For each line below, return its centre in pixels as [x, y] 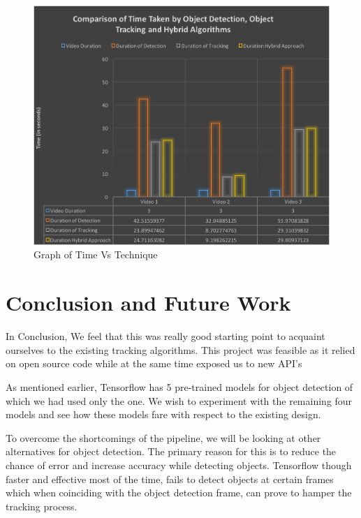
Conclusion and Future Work [148, 303]
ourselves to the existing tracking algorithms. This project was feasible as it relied [180, 349]
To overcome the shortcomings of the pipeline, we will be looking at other [163, 437]
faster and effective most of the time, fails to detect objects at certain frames [170, 479]
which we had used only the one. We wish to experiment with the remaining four [179, 400]
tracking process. [42, 506]
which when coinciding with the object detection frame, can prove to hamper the [179, 493]
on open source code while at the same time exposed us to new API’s [154, 363]
